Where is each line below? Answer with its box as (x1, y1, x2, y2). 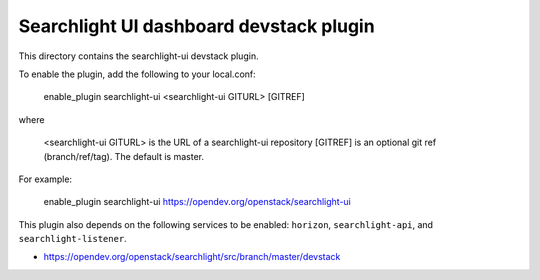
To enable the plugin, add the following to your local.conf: (18, 68, 257, 80)
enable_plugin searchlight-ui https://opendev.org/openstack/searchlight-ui (43, 196, 352, 208)
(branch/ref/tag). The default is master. (43, 150, 205, 162)
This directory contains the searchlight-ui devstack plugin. (18, 50, 259, 62)
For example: (18, 173, 73, 185)
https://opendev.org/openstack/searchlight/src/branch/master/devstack (43, 251, 341, 263)
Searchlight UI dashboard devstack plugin (18, 15, 375, 37)
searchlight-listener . (18, 233, 127, 245)
